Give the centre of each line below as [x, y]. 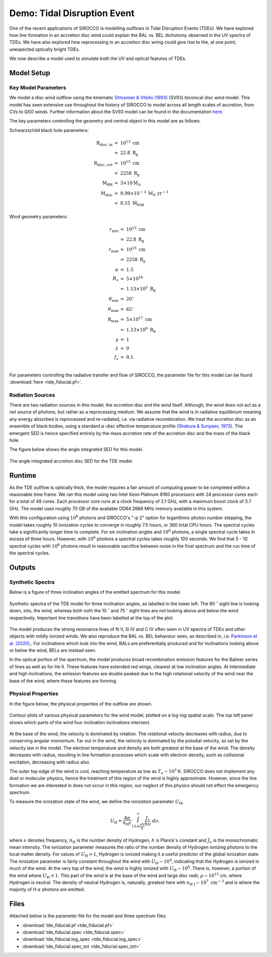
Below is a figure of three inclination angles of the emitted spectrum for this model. [95, 592]
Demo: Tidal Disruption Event [72, 13]
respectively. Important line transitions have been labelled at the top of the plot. [91, 618]
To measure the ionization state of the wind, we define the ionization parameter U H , [96, 802]
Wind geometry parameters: [39, 217]
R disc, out [103, 164]
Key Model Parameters [38, 87]
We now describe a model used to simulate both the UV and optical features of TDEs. [98, 58]
